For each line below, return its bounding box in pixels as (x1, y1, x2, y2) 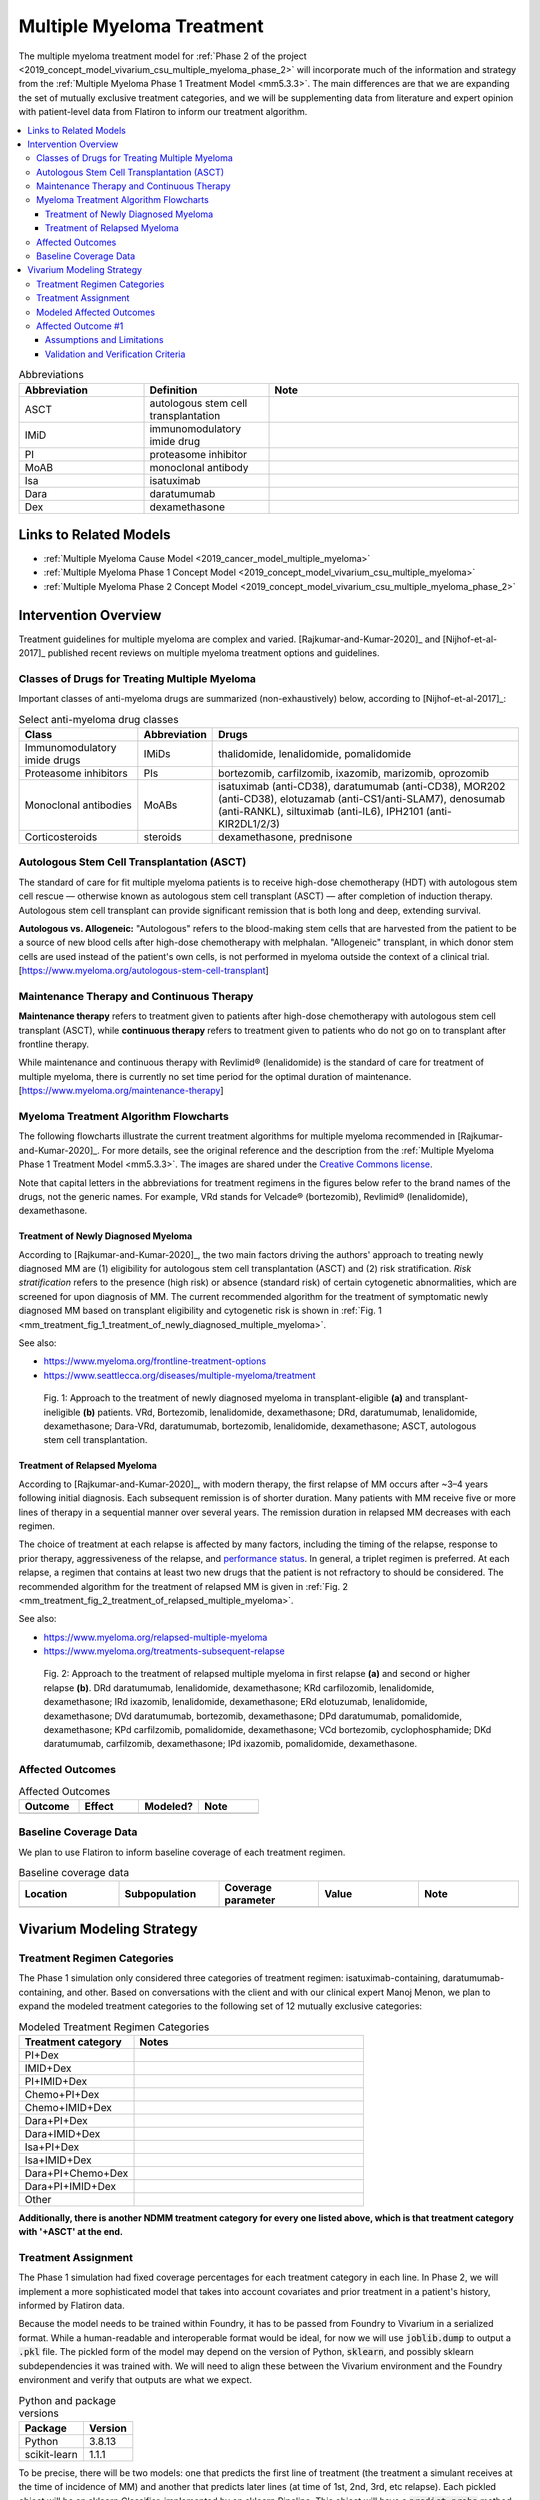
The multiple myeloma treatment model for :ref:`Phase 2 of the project (18, 50, 307, 62)
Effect (84, 1799, 114, 1813)
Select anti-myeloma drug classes (18, 712, 179, 726)
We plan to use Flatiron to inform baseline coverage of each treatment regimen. (18, 1846, 346, 1858)
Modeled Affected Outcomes (36, 306, 155, 318)
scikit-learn (24, 2447, 79, 2461)
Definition (149, 383, 198, 397)
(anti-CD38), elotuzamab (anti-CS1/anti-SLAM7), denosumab (218, 792, 506, 806)
